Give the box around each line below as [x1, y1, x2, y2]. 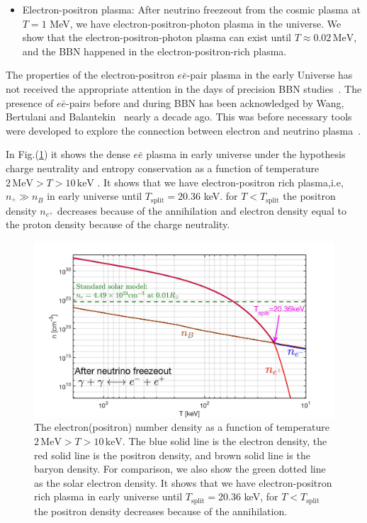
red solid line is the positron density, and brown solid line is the [34, 447, 310, 462]
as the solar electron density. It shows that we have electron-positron [34, 475, 332, 490]
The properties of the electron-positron [6, 67, 174, 82]
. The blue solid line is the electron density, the [122, 433, 327, 448]
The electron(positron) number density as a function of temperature [34, 420, 329, 434]
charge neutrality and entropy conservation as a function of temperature [6, 160, 320, 175]
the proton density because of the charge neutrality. [6, 217, 230, 232]
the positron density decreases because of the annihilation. [34, 503, 288, 518]
